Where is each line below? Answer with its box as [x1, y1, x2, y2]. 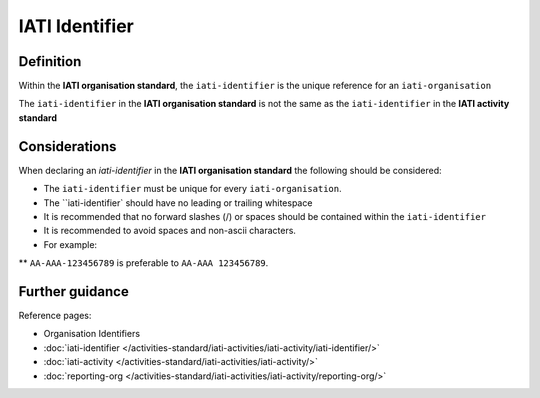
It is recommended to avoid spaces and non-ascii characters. [43, 225, 297, 237]
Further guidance [18, 283, 129, 300]
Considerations [18, 138, 117, 155]
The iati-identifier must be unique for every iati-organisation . [43, 183, 342, 195]
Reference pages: [18, 310, 92, 321]
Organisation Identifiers [43, 328, 140, 340]
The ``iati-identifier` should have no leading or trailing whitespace [43, 196, 313, 209]
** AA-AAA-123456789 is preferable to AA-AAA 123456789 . [18, 257, 269, 269]
